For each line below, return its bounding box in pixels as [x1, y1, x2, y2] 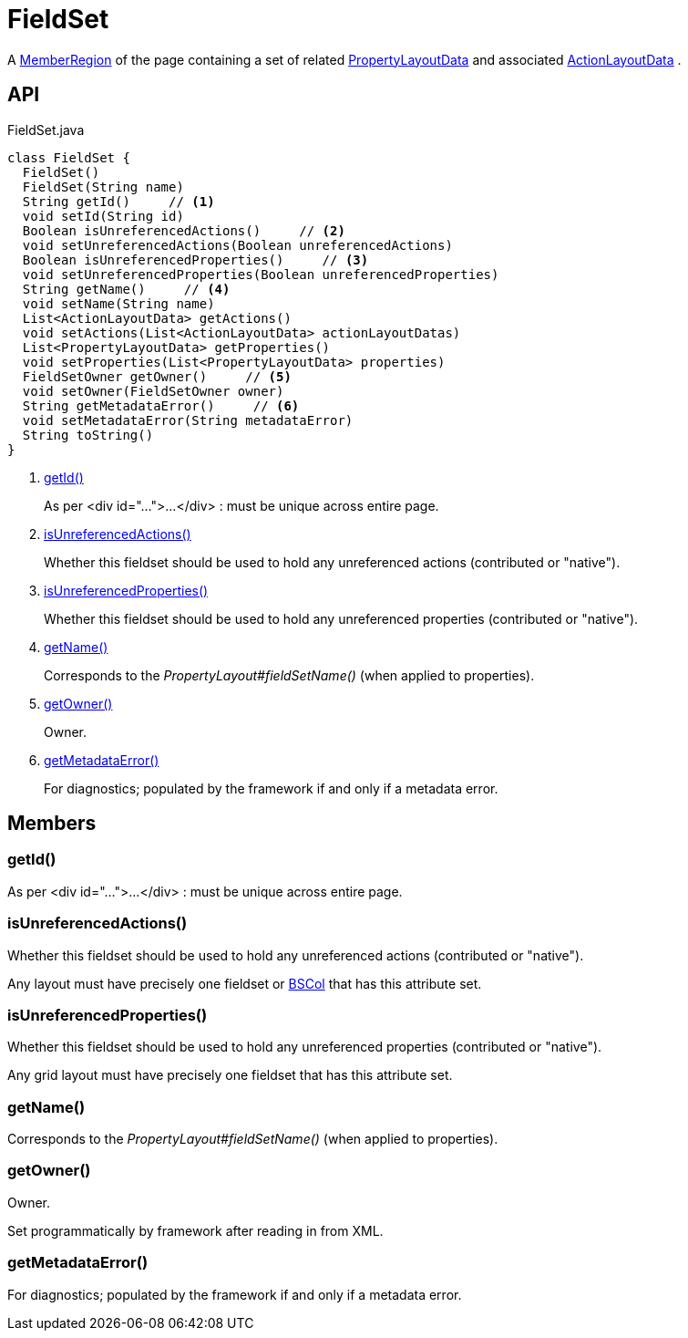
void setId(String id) [22, 208, 184, 223]
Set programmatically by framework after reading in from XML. [7, 1222, 384, 1239]
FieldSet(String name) [22, 179, 184, 194]
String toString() [22, 427, 154, 442]
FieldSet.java [7, 121, 85, 138]
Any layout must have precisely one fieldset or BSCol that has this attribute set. [7, 975, 482, 991]
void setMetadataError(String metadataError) [22, 412, 354, 428]
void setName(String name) [22, 296, 215, 311]
